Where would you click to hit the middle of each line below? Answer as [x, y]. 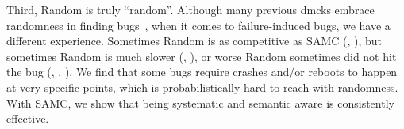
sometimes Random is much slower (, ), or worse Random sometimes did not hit [202, 56]
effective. [28, 118]
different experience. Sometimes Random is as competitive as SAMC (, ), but [194, 41]
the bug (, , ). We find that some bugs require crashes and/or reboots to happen [202, 72]
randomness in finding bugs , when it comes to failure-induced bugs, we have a [198, 25]
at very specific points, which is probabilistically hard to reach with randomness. [202, 87]
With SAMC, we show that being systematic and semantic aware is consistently [200, 102]
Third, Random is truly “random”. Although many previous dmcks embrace [190, 9]
